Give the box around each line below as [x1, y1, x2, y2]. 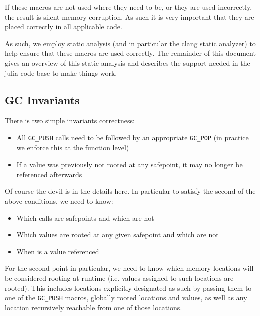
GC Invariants [5, 92, 80, 107]
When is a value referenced [16, 246, 99, 256]
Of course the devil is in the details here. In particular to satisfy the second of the [5, 186, 256, 196]
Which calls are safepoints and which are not [16, 212, 154, 223]
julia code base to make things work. [5, 67, 117, 78]
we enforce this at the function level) [16, 142, 129, 152]
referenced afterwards [16, 169, 82, 179]
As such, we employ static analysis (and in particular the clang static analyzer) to [5, 38, 256, 48]
